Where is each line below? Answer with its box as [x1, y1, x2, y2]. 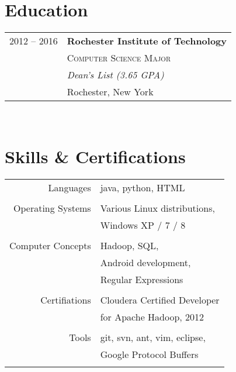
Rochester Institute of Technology [67, 34, 227, 48]
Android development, [100, 255, 191, 269]
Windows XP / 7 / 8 [100, 218, 186, 232]
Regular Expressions [100, 272, 183, 286]
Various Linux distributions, [100, 201, 215, 215]
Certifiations [40, 292, 91, 306]
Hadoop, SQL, [100, 238, 159, 252]
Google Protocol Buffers [100, 347, 199, 361]
